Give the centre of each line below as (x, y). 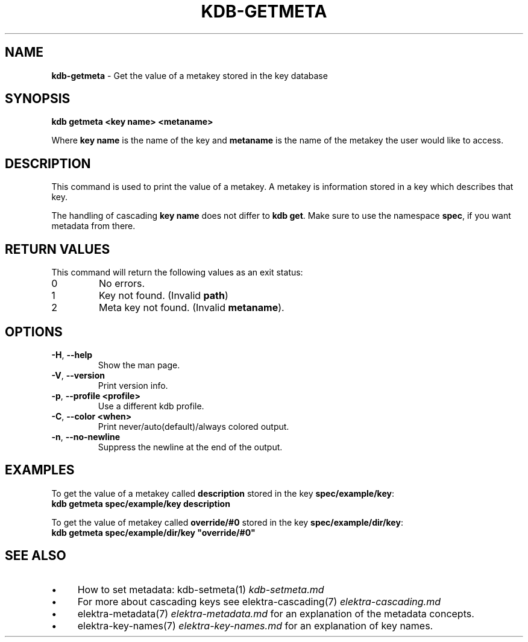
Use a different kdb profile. (151, 406)
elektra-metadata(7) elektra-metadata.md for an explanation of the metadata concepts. (276, 613)
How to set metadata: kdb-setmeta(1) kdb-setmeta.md (201, 589)
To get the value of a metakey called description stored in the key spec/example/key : (223, 493)
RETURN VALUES (58, 249)
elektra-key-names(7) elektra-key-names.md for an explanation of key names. (255, 625)
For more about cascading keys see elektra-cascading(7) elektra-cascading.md (259, 601)
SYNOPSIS (38, 99)
